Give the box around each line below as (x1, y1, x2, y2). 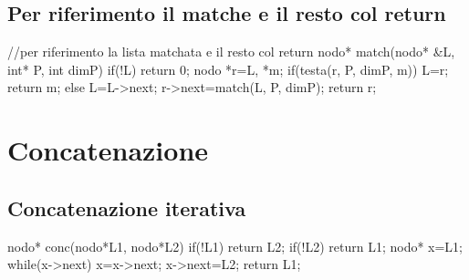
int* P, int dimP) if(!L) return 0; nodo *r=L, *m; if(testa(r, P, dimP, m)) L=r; (7, 59, 449, 78)
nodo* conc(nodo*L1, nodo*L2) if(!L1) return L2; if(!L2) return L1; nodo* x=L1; (7, 236, 464, 255)
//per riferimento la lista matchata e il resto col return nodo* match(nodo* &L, (7, 42, 455, 61)
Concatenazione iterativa (7, 193, 246, 222)
